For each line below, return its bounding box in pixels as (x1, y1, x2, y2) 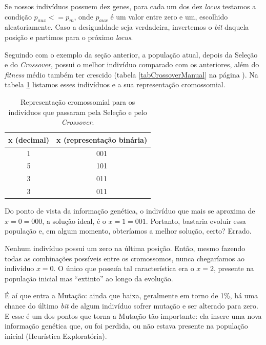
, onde (74, 11, 93, 22)
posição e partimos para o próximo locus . (5, 31, 133, 42)
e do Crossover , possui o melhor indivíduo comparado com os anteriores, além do (5, 59, 259, 70)
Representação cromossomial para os (20, 96, 135, 107)
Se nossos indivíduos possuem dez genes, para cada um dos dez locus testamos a (5, 1, 256, 11)
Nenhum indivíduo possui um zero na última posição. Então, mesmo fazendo (5, 242, 245, 253)
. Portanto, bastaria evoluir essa (146, 215, 246, 226)
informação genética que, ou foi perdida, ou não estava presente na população (5, 320, 248, 331)
